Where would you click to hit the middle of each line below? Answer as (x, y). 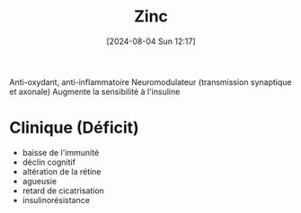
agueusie (39, 181)
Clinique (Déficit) (74, 128)
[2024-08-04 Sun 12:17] (151, 41)
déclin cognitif (49, 162)
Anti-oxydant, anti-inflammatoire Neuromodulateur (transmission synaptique (150, 81)
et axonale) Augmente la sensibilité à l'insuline (95, 91)
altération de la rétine (62, 171)
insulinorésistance (56, 200)
